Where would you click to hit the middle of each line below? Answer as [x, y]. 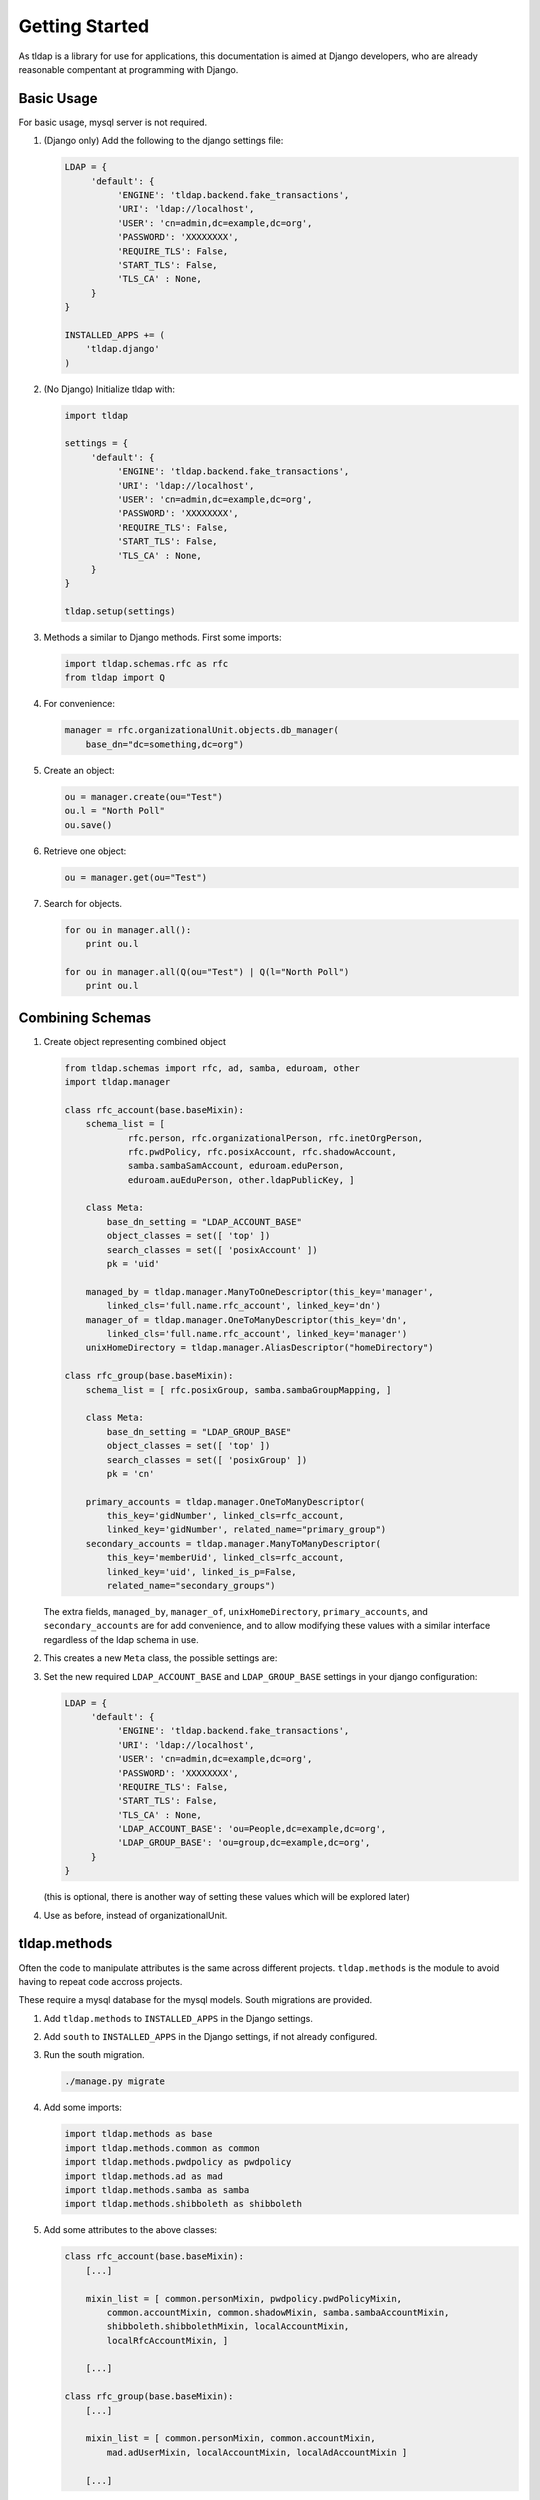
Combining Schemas [85, 1017]
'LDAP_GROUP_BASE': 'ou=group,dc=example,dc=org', [243, 1843]
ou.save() [88, 824]
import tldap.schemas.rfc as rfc [146, 664]
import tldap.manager [117, 1081]
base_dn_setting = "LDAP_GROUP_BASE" [199, 1431]
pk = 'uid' [133, 1264]
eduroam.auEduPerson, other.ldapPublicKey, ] [241, 1179]
